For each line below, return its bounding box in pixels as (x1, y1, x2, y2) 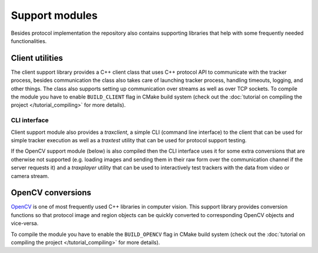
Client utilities (11, 53, 63, 63)
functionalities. (11, 37, 47, 44)
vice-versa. (11, 220, 39, 227)
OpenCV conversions (11, 188, 91, 198)
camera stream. (11, 172, 49, 179)
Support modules (11, 9, 98, 22)
